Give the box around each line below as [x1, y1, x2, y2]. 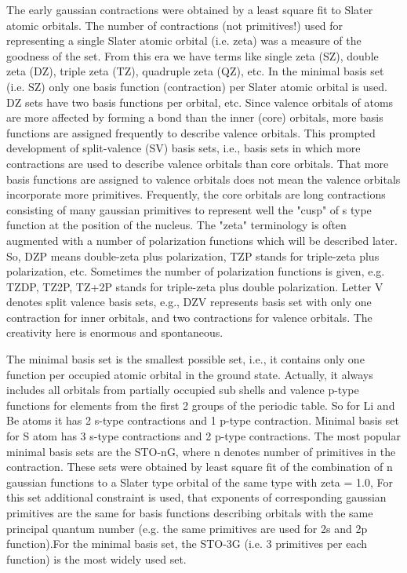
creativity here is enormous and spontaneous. [6, 324, 223, 341]
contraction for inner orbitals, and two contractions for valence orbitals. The [6, 308, 372, 325]
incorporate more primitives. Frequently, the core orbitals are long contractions [6, 186, 386, 203]
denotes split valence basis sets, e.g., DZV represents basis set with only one [6, 294, 372, 310]
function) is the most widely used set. [6, 550, 187, 567]
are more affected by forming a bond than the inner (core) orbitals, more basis [6, 109, 383, 126]
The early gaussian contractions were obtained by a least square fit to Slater [6, 2, 373, 17]
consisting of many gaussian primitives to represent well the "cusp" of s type [6, 201, 372, 217]
